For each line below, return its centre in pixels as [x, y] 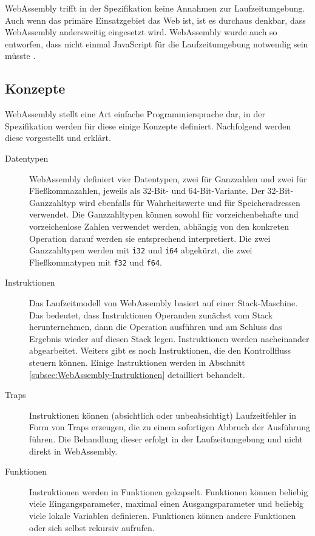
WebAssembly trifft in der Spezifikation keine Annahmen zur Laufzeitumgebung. [155, 8]
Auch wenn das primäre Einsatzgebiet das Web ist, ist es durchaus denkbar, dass [155, 20]
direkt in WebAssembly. [73, 451]
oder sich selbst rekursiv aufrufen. [92, 527]
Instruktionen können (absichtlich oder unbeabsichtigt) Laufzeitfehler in [163, 415]
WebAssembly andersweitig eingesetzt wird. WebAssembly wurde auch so [141, 32]
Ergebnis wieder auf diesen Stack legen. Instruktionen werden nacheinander [169, 338]
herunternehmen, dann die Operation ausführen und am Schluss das [156, 327]
